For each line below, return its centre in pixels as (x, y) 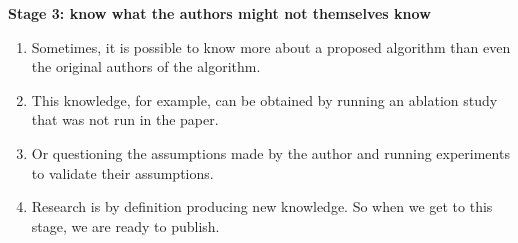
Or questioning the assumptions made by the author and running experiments (270, 152)
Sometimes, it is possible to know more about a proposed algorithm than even (271, 46)
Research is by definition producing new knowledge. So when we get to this (262, 206)
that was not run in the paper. (125, 119)
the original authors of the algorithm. (146, 66)
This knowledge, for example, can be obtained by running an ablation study (264, 99)
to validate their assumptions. (122, 172)
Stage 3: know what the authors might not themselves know (219, 13)
